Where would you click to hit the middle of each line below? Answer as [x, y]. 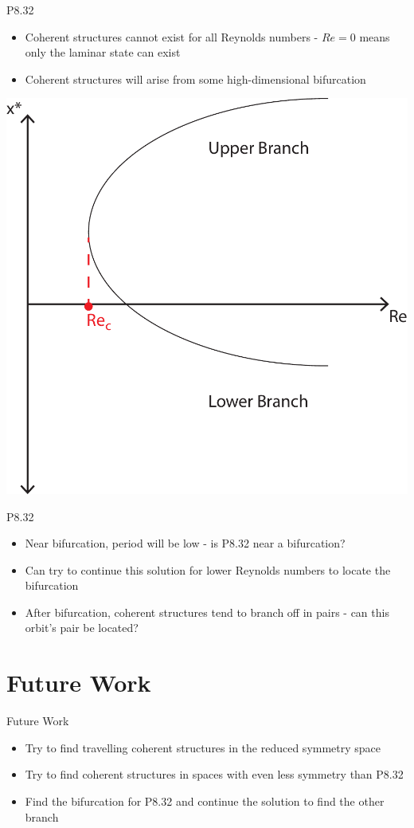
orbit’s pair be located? [82, 628]
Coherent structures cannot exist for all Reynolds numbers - [172, 36]
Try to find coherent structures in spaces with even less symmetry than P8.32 [214, 774]
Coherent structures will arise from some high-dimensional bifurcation [195, 78]
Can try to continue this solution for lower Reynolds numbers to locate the [208, 569]
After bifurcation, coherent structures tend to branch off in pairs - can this [207, 612]
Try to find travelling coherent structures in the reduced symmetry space [203, 747]
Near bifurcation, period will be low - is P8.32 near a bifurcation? [185, 543]
